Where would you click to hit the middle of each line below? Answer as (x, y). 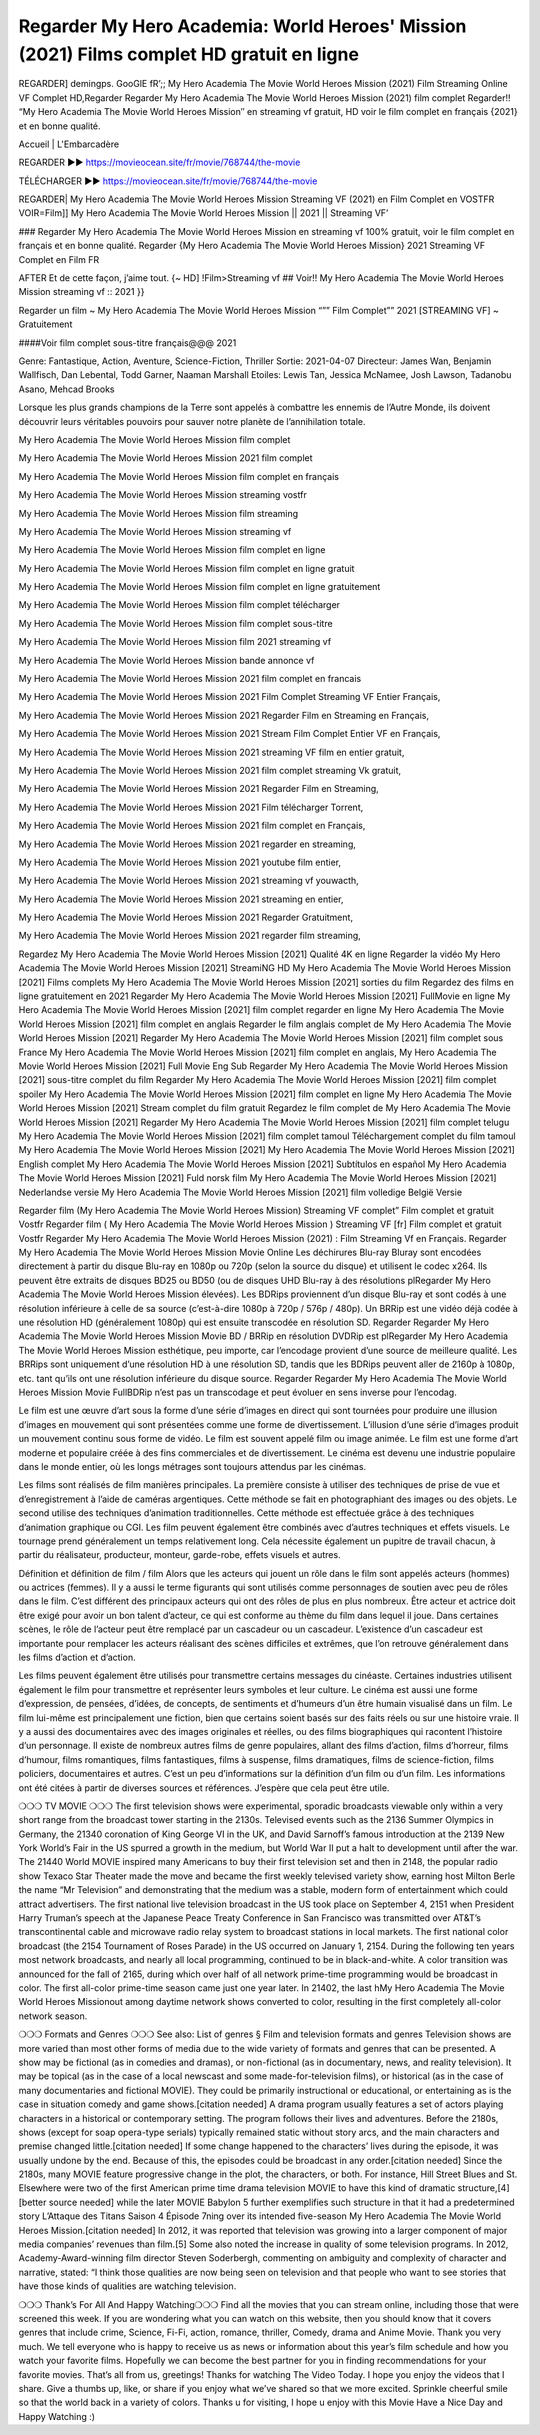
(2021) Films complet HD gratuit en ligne (189, 54)
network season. (53, 2016)
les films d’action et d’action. (77, 1657)
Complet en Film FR (59, 259)
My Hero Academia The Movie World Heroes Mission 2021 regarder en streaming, (187, 844)
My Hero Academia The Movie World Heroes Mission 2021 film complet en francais (190, 679)
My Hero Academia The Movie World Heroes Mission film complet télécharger (179, 605)
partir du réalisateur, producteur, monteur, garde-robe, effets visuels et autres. (179, 1555)
